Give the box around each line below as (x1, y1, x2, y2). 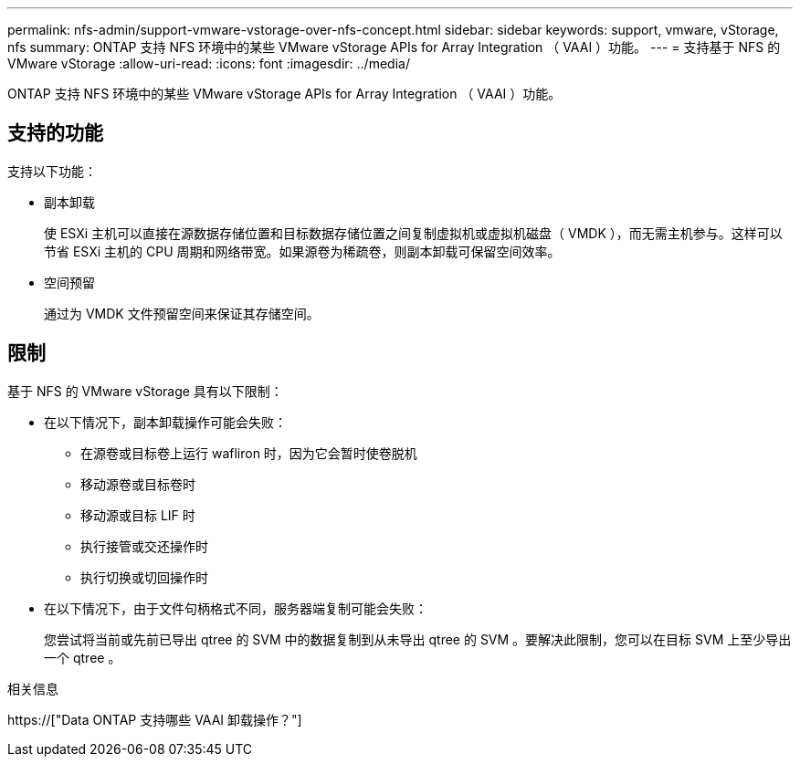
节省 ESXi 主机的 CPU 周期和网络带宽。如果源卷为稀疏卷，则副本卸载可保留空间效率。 (44, 243, 561, 259)
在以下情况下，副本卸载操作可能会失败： (44, 413, 287, 430)
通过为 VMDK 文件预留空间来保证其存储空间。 (44, 305, 320, 321)
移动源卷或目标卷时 (80, 476, 195, 492)
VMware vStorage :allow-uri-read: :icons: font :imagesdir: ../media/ (7, 56, 410, 71)
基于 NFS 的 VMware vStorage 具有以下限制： (7, 382, 283, 399)
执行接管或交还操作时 (80, 538, 208, 554)
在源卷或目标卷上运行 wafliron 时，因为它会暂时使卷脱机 (80, 445, 417, 461)
